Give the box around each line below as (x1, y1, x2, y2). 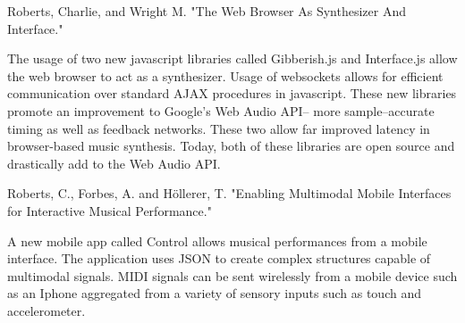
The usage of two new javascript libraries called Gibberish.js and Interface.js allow (7, 49, 458, 68)
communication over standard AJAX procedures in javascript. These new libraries (7, 84, 457, 103)
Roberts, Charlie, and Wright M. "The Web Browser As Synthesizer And (7, 2, 407, 20)
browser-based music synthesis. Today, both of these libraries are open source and (7, 137, 455, 155)
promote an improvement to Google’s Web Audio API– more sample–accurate (7, 101, 435, 120)
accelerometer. (7, 301, 86, 319)
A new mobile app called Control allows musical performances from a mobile (7, 231, 427, 250)
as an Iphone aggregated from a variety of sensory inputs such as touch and (7, 284, 421, 302)
